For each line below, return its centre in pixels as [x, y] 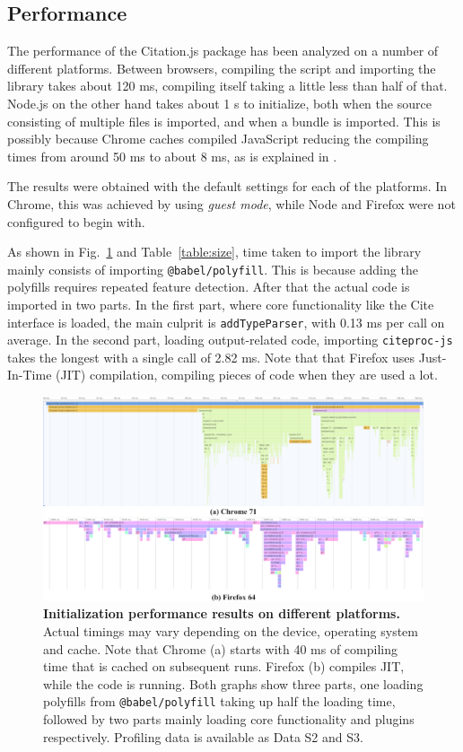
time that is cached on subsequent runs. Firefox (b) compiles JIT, [224, 666]
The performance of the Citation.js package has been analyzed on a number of [223, 51]
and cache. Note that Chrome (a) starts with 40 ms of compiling [220, 648]
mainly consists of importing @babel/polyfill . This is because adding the [213, 269]
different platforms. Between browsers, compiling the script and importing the [222, 68]
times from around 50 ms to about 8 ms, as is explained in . [172, 156]
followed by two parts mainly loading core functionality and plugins [229, 719]
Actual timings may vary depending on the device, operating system [231, 631]
